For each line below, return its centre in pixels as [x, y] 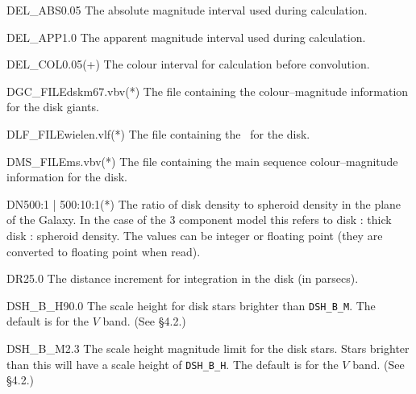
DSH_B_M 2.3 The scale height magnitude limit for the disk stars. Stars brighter [208, 348]
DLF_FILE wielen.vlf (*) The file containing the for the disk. [158, 133]
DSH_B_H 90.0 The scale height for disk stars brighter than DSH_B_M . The [191, 305]
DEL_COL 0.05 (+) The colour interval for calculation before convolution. [188, 64]
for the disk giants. [53, 107]
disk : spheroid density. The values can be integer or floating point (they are [195, 235]
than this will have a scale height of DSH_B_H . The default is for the [173, 364]
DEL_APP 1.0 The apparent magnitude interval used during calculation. [186, 37]
